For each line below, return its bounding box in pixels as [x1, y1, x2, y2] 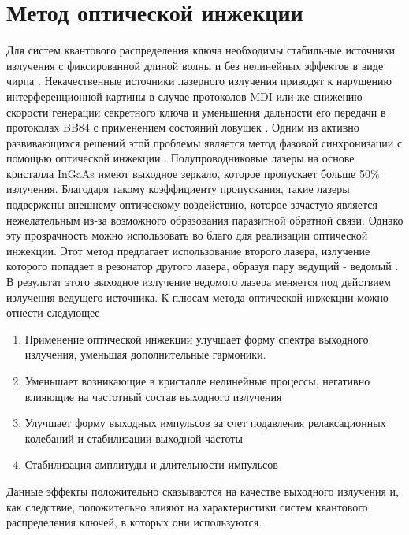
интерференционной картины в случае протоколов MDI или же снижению [6, 87, 363, 104]
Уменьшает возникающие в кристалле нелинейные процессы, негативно [24, 373, 370, 388]
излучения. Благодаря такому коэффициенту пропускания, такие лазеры [6, 180, 350, 197]
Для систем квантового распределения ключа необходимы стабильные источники [6, 42, 396, 58]
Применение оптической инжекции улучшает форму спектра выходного [24, 330, 369, 347]
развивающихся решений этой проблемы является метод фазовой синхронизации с [6, 134, 403, 150]
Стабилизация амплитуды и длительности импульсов [24, 456, 278, 473]
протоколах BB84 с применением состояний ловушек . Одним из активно [6, 119, 359, 136]
